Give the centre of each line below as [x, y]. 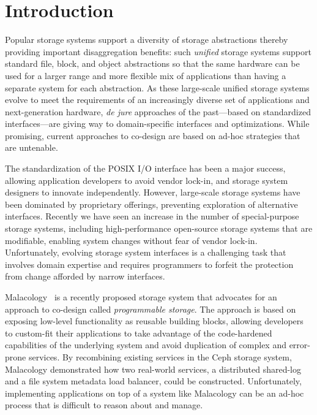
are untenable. [32, 147]
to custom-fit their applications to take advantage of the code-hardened [139, 333]
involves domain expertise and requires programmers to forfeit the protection [149, 264]
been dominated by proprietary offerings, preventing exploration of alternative [151, 204]
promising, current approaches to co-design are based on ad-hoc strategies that [153, 135]
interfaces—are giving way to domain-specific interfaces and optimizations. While [157, 124]
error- [300, 345]
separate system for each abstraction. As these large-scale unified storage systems [157, 87]
